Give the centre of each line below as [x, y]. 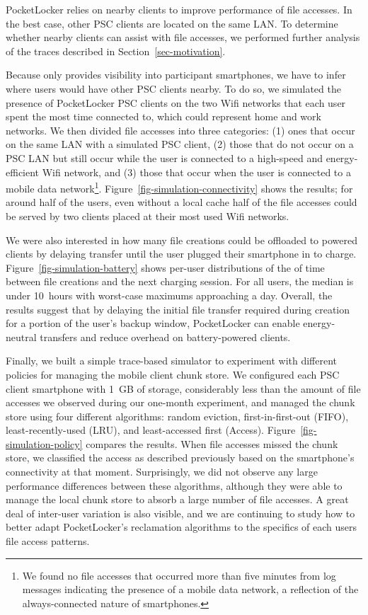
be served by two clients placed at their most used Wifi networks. [148, 215]
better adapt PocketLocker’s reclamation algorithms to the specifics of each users [182, 527]
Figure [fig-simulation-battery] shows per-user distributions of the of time [165, 267]
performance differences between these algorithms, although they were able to [174, 485]
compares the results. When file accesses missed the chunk [212, 443]
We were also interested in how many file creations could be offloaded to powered [182, 240]
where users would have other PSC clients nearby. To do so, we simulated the [173, 88]
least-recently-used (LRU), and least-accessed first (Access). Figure [151, 430]
